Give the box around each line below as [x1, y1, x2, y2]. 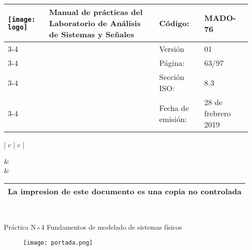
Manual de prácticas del [49, 6, 143, 17]
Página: [159, 57, 185, 68]
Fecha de [159, 102, 189, 113]
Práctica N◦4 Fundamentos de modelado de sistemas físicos [4, 222, 182, 232]
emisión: [159, 113, 187, 125]
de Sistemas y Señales [49, 29, 134, 40]
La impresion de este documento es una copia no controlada [8, 185, 242, 197]
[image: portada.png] [23, 239, 93, 246]
